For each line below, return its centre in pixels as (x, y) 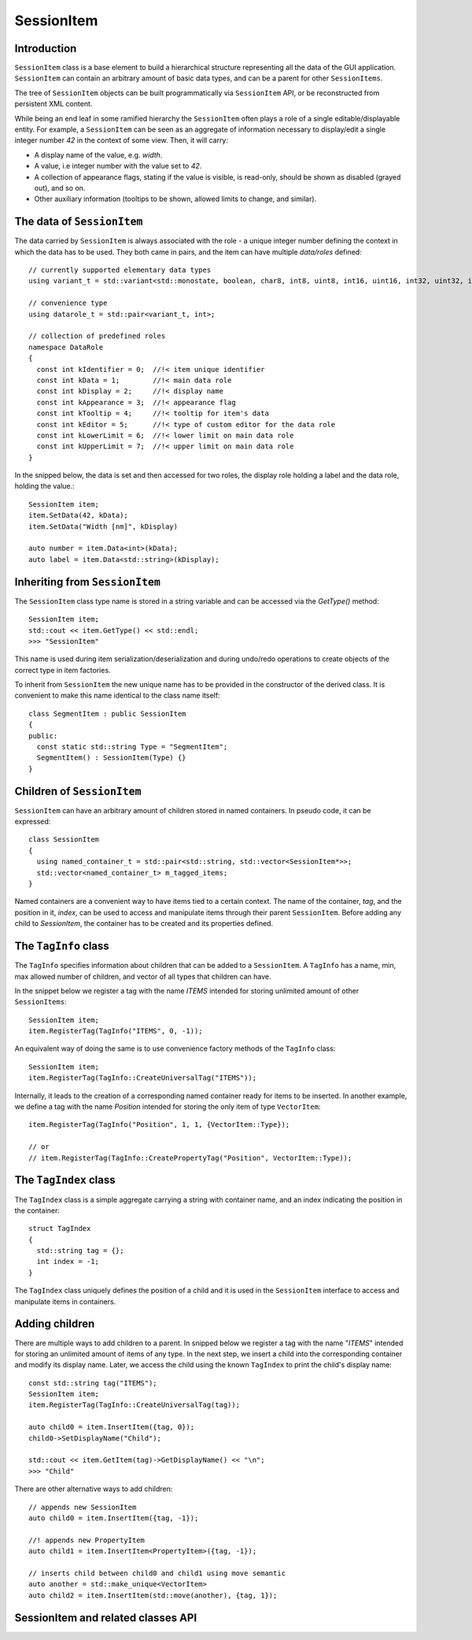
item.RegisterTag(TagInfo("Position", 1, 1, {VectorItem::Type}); (159, 1125)
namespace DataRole (66, 347)
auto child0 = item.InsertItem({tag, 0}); (112, 1427)
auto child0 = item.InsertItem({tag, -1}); (114, 1518)
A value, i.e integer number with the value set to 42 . (118, 166)
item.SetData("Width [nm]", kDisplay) (103, 526)
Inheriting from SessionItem (88, 582)
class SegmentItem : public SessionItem (107, 714)
